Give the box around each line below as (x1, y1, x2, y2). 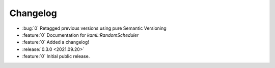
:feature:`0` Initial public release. (22, 53, 90, 59)
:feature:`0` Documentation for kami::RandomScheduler (22, 32, 139, 38)
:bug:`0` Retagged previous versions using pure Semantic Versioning (22, 25, 167, 31)
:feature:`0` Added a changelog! (22, 39, 89, 45)
